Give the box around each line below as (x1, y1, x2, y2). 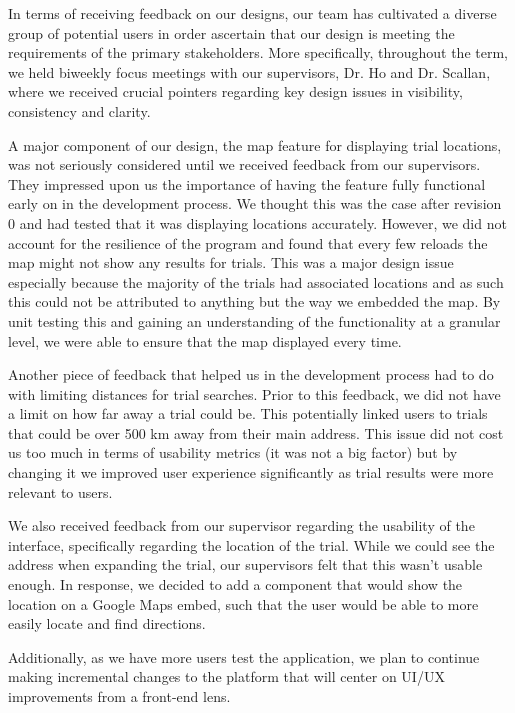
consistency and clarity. (8, 100, 151, 121)
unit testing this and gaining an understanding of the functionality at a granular (8, 310, 501, 331)
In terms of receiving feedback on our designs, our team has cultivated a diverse (8, 3, 497, 23)
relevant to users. (8, 481, 113, 502)
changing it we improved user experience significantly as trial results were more (8, 462, 494, 483)
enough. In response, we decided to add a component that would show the (8, 574, 463, 595)
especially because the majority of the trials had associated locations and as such (8, 271, 504, 292)
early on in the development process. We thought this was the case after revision (8, 193, 502, 214)
